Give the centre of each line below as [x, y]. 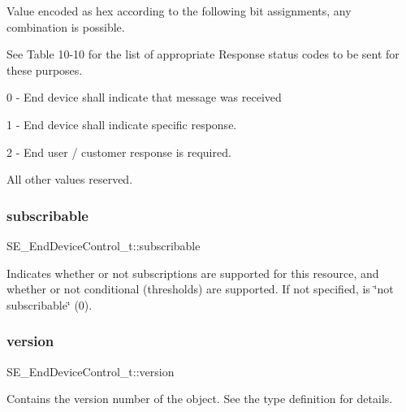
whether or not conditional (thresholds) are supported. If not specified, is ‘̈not [200, 289]
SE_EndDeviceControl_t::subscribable [104, 245]
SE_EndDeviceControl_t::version [91, 371]
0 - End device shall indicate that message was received [144, 97]
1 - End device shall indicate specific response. [122, 124]
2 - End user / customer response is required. [119, 152]
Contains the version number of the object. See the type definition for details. [200, 399]
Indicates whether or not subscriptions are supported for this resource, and [193, 273]
